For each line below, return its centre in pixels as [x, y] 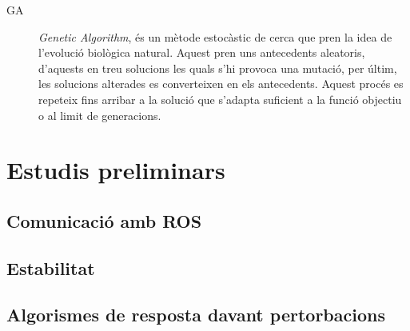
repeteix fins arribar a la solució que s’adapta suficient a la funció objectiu [220, 99]
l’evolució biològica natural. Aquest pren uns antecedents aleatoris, [202, 52]
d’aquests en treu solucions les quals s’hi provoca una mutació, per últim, [218, 68]
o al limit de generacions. [100, 115]
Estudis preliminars [116, 170]
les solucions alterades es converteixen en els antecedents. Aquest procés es [221, 84]
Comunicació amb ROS [104, 220]
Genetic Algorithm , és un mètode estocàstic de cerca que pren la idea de [215, 36]
